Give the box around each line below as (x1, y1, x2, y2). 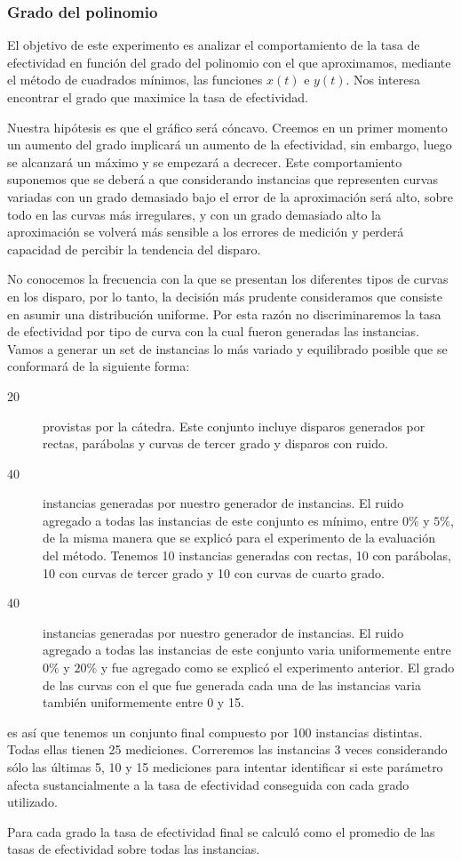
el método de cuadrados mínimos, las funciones (7, 70, 263, 89)
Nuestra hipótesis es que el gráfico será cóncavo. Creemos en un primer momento (7, 117, 448, 136)
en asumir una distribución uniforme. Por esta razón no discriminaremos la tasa (7, 304, 441, 323)
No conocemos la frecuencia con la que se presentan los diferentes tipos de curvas (7, 270, 449, 288)
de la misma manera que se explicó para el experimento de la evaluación (43, 528, 435, 547)
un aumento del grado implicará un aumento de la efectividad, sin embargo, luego (7, 135, 452, 154)
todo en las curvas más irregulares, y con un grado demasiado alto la (7, 205, 381, 223)
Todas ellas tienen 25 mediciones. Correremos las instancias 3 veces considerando (7, 740, 448, 759)
